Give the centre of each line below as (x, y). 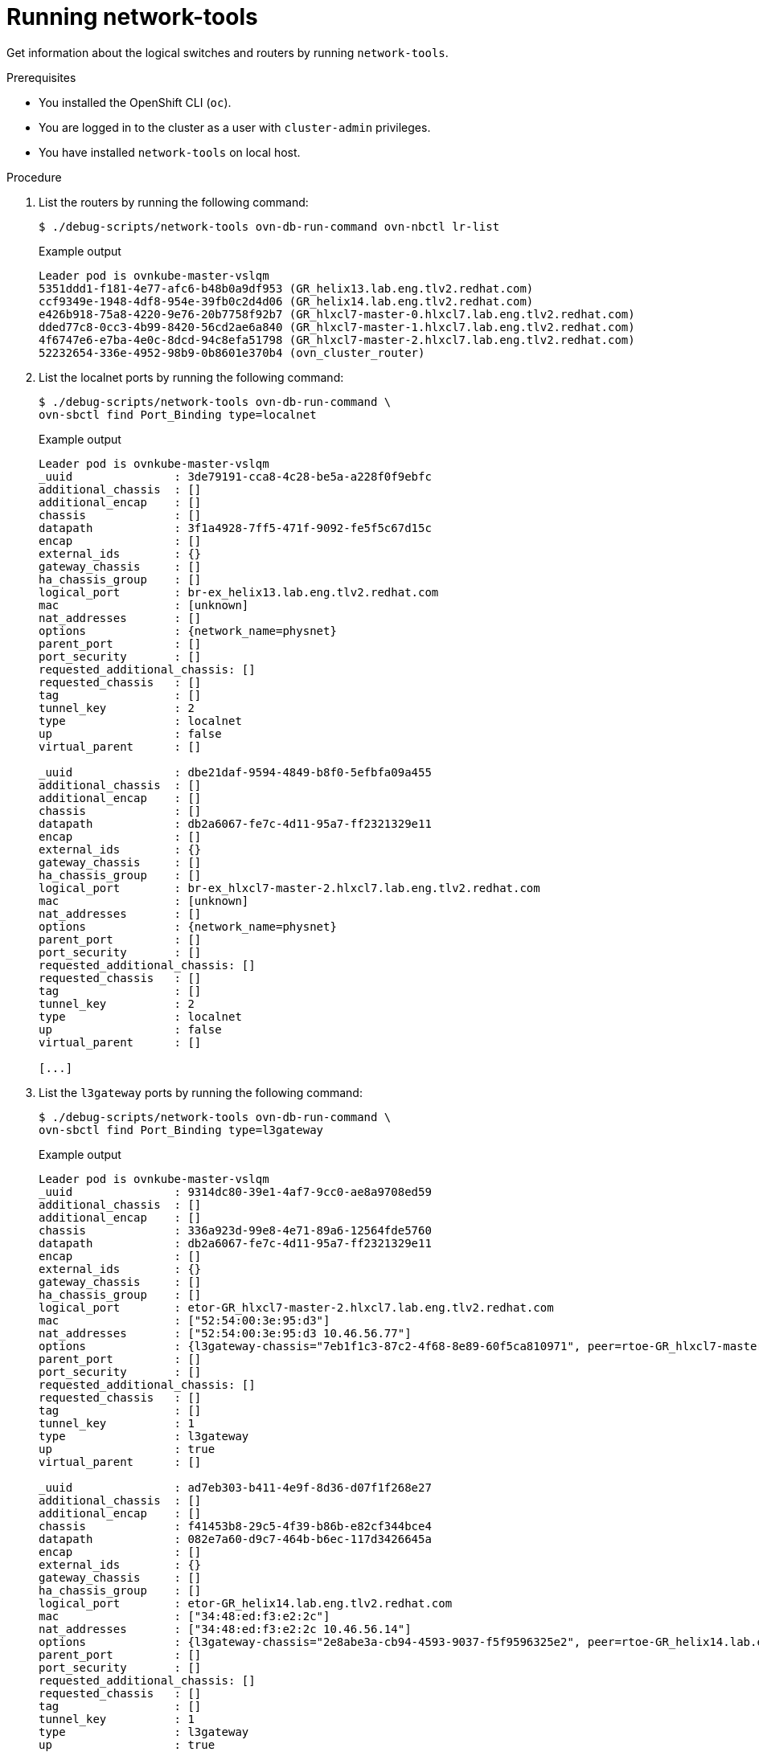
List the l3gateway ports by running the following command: (201, 1092)
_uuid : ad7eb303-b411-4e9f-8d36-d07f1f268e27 (235, 1487)
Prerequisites (41, 77)
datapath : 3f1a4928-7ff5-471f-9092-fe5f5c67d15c (235, 528)
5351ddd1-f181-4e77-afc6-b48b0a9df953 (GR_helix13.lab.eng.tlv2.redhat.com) (286, 288)
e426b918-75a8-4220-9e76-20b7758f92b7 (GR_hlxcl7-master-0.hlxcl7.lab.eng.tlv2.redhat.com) (337, 314)
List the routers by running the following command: (174, 202)
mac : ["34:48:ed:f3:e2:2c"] (185, 1616)
